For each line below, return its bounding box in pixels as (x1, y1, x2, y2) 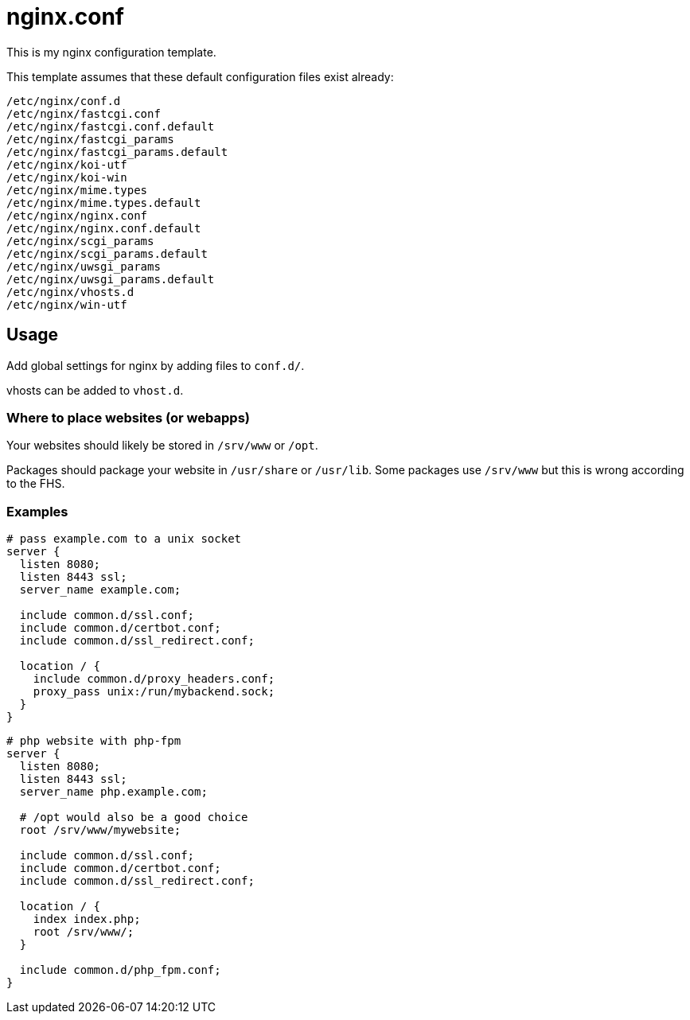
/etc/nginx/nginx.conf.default (6, 221, 201, 235)
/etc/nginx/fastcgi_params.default (6, 145, 228, 158)
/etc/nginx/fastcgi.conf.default (6, 119, 215, 133)
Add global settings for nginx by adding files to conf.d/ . (6, 358, 305, 372)
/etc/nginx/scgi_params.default (6, 247, 208, 260)
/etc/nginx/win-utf (6, 298, 127, 311)
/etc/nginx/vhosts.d (6, 285, 134, 298)
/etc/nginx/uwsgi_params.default (6, 272, 215, 286)
